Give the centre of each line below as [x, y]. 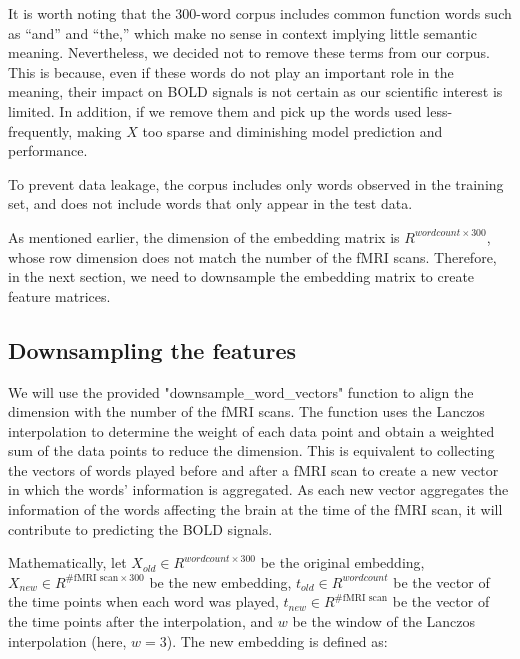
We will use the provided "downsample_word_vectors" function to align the [241, 391]
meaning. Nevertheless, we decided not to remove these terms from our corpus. [249, 52]
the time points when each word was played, [143, 601]
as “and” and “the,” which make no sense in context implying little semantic [242, 32]
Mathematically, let [67, 562]
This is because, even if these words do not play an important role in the [231, 71]
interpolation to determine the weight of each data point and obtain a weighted [251, 430]
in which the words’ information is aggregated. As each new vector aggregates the [258, 489]
